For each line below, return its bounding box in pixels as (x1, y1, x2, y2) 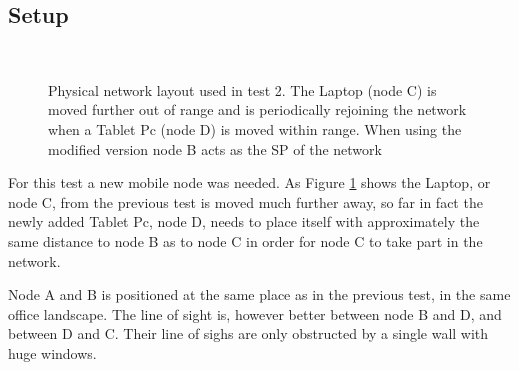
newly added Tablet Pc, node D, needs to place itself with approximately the (8, 211, 480, 232)
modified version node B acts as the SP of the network (48, 138, 382, 159)
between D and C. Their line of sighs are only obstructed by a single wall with (8, 323, 489, 344)
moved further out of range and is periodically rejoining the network (48, 99, 467, 120)
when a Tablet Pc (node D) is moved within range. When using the (48, 118, 462, 139)
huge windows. (8, 342, 97, 363)
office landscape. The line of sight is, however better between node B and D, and (8, 303, 502, 324)
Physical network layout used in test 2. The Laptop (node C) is (48, 79, 437, 100)
